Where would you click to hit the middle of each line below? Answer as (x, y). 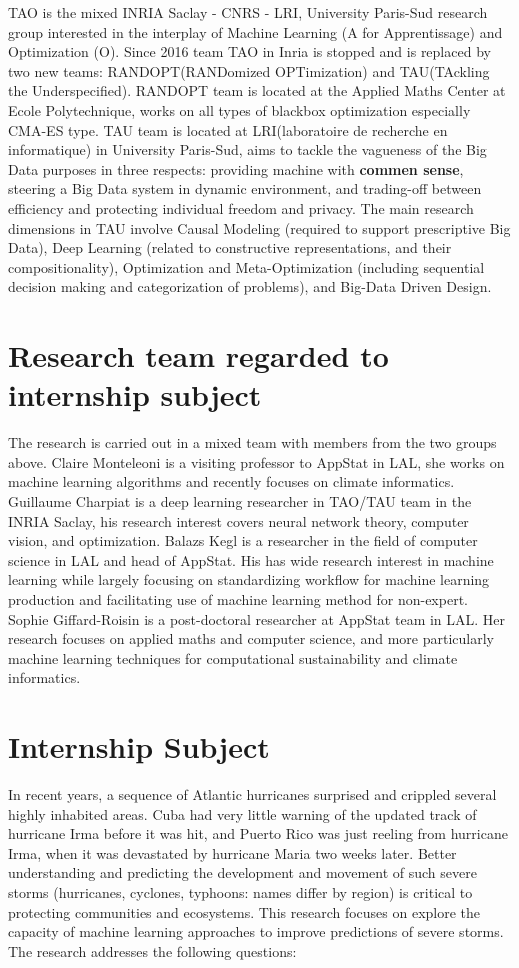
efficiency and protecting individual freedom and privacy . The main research (241, 207)
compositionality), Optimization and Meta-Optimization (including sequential (246, 266)
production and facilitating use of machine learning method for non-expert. (238, 598)
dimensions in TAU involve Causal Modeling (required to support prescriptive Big (259, 227)
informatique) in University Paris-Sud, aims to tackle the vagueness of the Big (247, 149)
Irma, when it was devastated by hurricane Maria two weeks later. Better (232, 852)
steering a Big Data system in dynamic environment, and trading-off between (245, 188)
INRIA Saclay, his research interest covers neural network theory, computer (238, 520)
